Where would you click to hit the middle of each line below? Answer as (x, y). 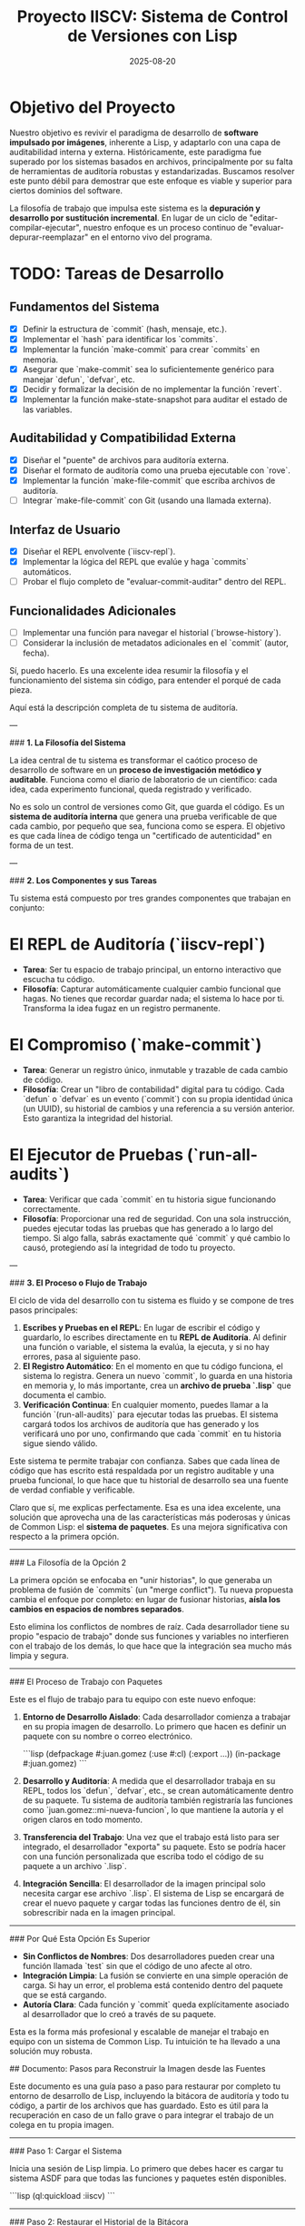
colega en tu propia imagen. (62, 2124)
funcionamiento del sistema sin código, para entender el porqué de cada (145, 680)
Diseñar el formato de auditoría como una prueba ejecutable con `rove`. (156, 470)
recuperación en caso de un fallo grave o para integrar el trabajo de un (142, 2115)
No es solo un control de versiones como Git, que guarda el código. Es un (147, 807)
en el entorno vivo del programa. (151, 237)
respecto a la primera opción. (64, 1536)
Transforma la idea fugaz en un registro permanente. (121, 1008)
